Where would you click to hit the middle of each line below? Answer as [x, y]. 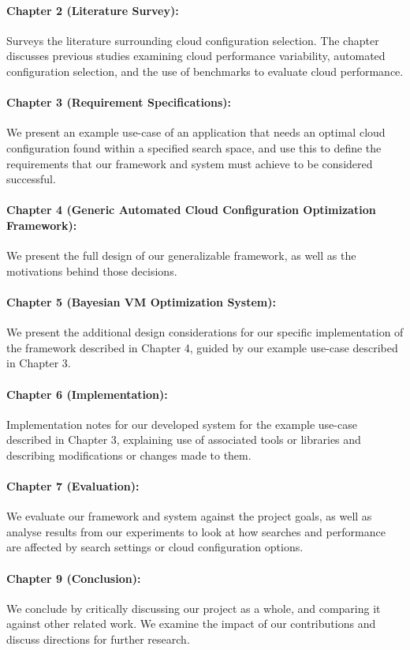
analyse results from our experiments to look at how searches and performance [196, 531]
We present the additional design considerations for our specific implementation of [205, 332]
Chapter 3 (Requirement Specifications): [119, 102]
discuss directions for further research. [98, 639]
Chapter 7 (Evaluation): [73, 486]
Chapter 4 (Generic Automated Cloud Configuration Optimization [191, 210]
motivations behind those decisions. [92, 271]
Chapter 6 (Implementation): [87, 394]
